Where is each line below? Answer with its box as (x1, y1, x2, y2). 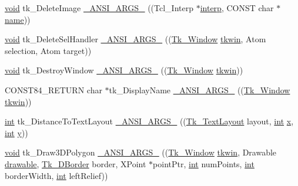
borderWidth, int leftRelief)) (5, 169, 108, 181)
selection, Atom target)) (5, 44, 92, 56)
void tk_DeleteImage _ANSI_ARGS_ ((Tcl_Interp (5, 2, 193, 13)
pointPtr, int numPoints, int (153, 157, 255, 170)
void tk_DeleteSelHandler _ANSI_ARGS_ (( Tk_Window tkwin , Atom (5, 33, 266, 45)
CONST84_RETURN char (5, 83, 102, 96)
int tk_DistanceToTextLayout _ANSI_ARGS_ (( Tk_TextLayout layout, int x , (5, 115, 294, 127)
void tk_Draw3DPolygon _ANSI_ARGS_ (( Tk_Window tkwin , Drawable (5, 146, 277, 158)
